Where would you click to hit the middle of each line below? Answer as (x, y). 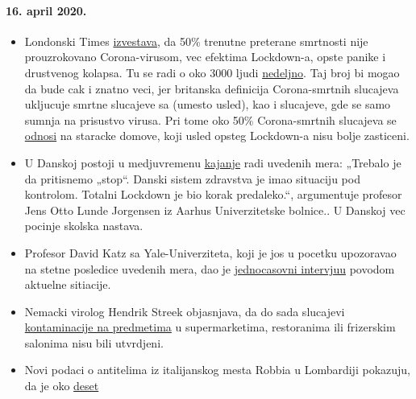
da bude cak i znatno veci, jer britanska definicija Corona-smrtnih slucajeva (212, 88)
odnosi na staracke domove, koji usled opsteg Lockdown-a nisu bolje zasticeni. (217, 136)
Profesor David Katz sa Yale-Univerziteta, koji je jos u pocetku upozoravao (210, 252)
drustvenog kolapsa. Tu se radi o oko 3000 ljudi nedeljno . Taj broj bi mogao (212, 72)
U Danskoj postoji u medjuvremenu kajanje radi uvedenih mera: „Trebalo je (213, 162)
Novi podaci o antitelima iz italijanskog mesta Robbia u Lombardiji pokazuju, (217, 370)
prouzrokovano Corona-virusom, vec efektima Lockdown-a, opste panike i (205, 57)
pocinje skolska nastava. (84, 226)
